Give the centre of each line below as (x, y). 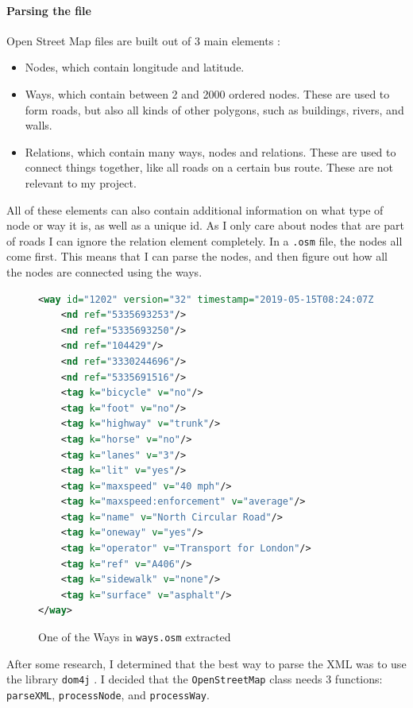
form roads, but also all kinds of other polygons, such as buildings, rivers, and (214, 109)
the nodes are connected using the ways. (104, 271)
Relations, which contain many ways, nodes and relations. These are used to (210, 151)
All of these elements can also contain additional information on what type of (195, 209)
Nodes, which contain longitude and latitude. (135, 67)
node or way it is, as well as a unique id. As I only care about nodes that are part (206, 225)
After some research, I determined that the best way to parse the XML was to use (206, 663)
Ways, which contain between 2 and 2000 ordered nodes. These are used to (207, 93)
